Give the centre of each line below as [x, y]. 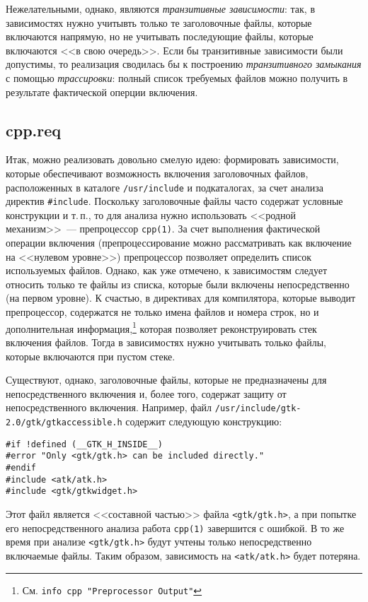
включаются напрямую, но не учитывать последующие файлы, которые [160, 36]
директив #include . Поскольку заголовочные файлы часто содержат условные [174, 201]
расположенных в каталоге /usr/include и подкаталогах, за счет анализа [165, 187]
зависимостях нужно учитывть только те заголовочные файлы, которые [159, 22]
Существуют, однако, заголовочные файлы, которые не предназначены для [166, 380]
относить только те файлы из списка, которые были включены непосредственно [178, 284]
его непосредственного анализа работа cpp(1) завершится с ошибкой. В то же [175, 527]
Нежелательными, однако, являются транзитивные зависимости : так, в [161, 8]
